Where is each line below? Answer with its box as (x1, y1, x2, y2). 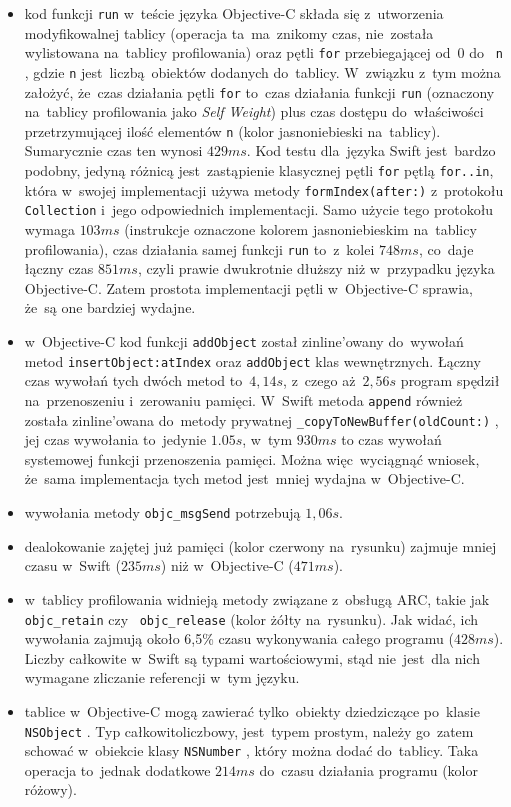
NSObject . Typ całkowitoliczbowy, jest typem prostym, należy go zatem (24, 720, 474, 741)
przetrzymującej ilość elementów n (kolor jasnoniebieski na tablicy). (24, 120, 441, 141)
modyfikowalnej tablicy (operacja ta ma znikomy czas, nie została (24, 22, 434, 43)
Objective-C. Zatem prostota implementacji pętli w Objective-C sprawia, (24, 277, 474, 298)
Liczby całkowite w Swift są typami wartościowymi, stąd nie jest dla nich (24, 647, 480, 668)
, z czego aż (283, 370, 356, 391)
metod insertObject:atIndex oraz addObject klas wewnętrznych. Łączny (24, 350, 481, 371)
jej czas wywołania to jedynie (24, 429, 207, 450)
